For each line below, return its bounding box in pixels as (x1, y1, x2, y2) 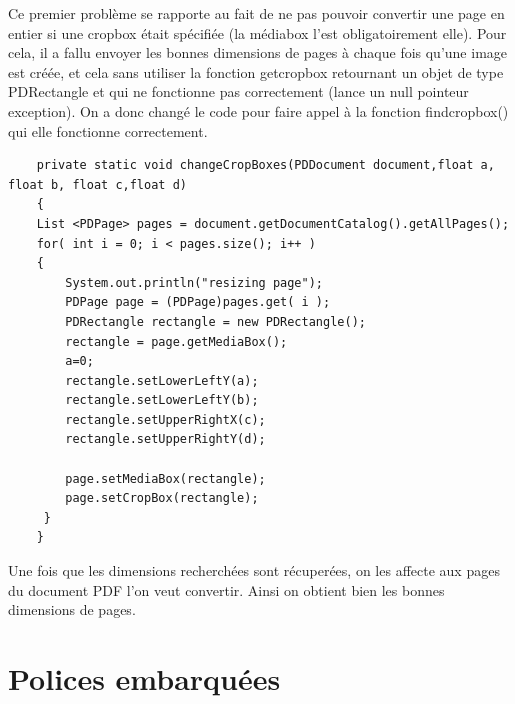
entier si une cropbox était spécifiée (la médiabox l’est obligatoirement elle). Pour (8, 22, 507, 43)
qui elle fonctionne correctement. (8, 120, 208, 141)
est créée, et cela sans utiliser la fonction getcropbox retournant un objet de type (8, 61, 504, 82)
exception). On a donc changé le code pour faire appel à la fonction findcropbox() (8, 100, 509, 121)
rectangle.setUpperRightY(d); (65, 432, 266, 447)
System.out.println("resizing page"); (65, 275, 323, 290)
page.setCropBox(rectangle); (65, 491, 259, 506)
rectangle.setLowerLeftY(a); (65, 373, 259, 388)
